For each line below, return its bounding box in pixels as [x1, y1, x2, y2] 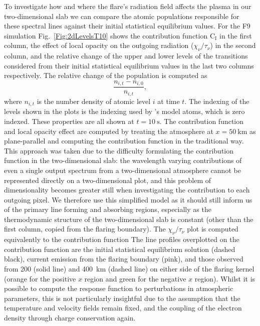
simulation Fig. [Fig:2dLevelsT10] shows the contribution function [4, 30, 208, 40]
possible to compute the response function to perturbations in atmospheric [4, 283, 233, 293]
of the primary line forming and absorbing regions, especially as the [4, 204, 211, 214]
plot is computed [187, 223, 238, 234]
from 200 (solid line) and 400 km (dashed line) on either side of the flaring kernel [4, 263, 254, 274]
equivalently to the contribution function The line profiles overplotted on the [4, 234, 239, 244]
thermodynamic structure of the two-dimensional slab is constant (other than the [4, 213, 253, 224]
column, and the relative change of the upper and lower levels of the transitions [4, 50, 248, 61]
